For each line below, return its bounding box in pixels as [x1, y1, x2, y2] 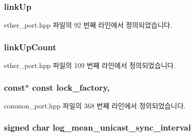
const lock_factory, [32, 81, 110, 93]
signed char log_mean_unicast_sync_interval [4, 121, 191, 134]
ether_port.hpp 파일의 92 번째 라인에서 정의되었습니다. [4, 20, 172, 30]
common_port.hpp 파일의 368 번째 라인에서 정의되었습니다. [4, 100, 186, 110]
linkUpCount [4, 40, 56, 53]
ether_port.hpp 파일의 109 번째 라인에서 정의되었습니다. [4, 60, 176, 70]
